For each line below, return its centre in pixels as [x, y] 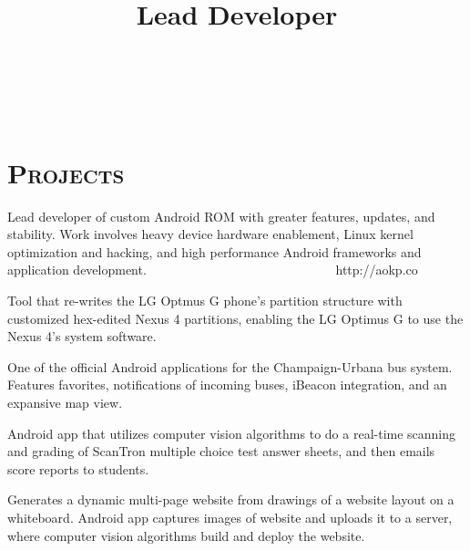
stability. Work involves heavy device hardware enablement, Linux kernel [210, 234]
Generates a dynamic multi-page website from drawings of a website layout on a [231, 499]
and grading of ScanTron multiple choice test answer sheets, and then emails [221, 451]
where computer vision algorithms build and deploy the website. [186, 535]
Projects [66, 172]
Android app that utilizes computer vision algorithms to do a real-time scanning [232, 433]
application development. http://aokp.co [213, 270]
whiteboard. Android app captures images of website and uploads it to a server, [230, 517]
